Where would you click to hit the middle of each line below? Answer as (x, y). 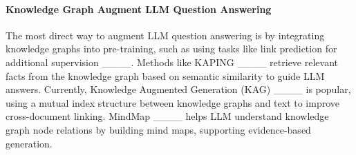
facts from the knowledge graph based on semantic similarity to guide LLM (165, 75)
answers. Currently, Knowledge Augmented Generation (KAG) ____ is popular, (178, 89)
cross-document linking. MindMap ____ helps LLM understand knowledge (167, 116)
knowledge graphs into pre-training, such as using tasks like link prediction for (171, 49)
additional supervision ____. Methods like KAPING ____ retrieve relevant (172, 62)
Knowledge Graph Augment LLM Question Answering (139, 9)
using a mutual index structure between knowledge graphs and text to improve (172, 102)
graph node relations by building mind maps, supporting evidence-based (158, 129)
